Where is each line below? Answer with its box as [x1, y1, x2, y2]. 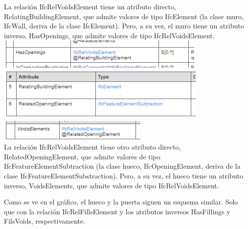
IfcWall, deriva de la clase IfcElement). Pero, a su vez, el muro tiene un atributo [4, 21, 244, 31]
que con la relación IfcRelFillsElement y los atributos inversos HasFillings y [4, 206, 230, 216]
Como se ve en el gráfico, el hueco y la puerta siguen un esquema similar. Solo [4, 197, 238, 207]
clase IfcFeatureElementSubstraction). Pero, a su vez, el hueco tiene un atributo [4, 170, 244, 180]
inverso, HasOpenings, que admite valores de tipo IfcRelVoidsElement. [4, 30, 215, 40]
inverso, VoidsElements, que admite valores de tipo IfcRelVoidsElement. [4, 180, 219, 190]
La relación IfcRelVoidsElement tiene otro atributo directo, [4, 142, 181, 152]
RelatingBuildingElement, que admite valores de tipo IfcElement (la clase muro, [4, 11, 244, 21]
